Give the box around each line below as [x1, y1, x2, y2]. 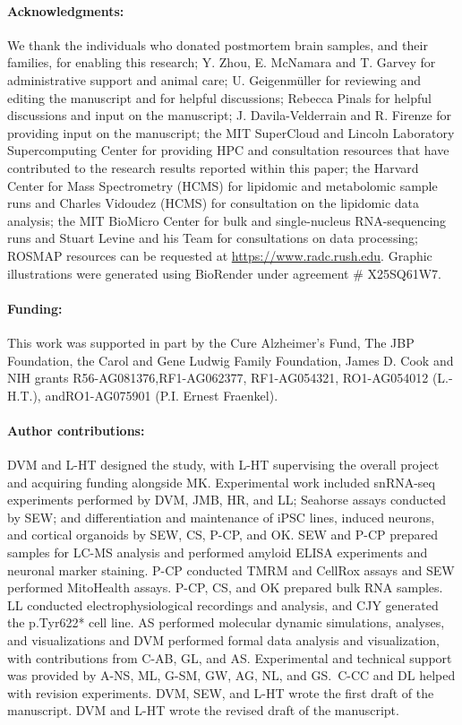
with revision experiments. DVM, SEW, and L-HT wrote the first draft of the [7, 683, 434, 702]
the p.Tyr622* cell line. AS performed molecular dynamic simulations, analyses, [7, 613, 445, 632]
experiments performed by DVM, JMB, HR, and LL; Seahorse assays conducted [7, 490, 447, 509]
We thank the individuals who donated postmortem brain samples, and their [7, 35, 428, 54]
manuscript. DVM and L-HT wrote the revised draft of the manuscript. [7, 701, 399, 720]
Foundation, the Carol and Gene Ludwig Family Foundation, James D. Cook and [7, 350, 454, 369]
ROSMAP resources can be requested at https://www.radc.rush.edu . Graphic [7, 246, 432, 264]
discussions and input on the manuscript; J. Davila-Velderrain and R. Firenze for [7, 106, 452, 125]
